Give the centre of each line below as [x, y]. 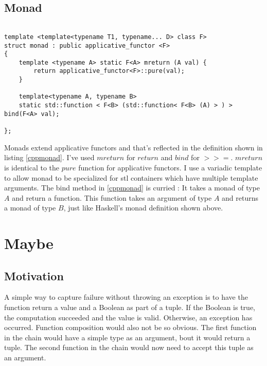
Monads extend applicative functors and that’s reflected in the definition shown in [133, 147]
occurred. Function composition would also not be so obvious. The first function [130, 327]
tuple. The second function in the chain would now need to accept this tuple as [129, 347]
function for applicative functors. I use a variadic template [170, 167]
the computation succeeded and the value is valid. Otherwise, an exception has [128, 317]
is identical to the [32, 167]
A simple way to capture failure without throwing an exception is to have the [126, 297]
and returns [240, 197]
